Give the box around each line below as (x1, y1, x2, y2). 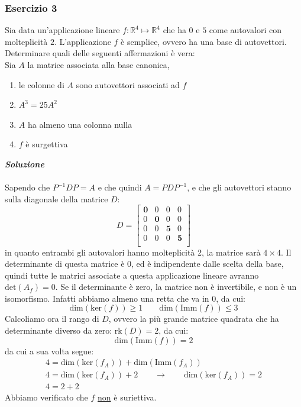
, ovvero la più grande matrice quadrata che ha (108, 312, 279, 325)
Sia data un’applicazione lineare (5, 24, 120, 36)
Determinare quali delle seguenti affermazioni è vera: (5, 47, 195, 59)
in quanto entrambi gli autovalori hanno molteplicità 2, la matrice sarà (5, 246, 261, 258)
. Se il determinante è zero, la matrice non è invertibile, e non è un (55, 280, 297, 293)
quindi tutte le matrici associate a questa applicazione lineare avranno (5, 269, 259, 281)
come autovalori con (209, 24, 281, 36)
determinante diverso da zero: (5, 324, 112, 337)
